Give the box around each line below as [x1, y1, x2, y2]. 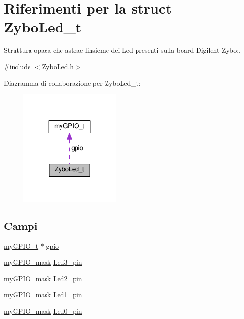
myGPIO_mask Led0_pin [4, 305, 82, 316]
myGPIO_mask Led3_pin [4, 257, 82, 267]
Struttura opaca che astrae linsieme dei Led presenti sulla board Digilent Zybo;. [4, 45, 241, 55]
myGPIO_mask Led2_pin [4, 273, 82, 283]
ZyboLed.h [42, 61, 74, 71]
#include [4, 61, 31, 71]
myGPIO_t [4, 241, 39, 251]
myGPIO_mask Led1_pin [4, 289, 82, 300]
